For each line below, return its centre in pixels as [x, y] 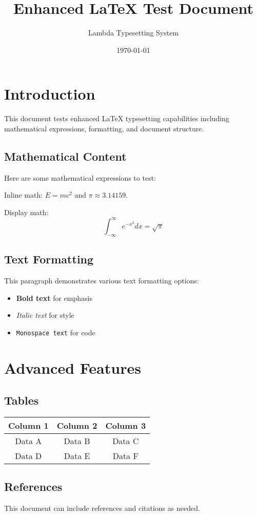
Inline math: [24, 195]
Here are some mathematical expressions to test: [80, 177]
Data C [126, 441]
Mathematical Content [65, 156]
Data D [28, 455]
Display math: [26, 212]
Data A [28, 441]
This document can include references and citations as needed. [102, 508]
